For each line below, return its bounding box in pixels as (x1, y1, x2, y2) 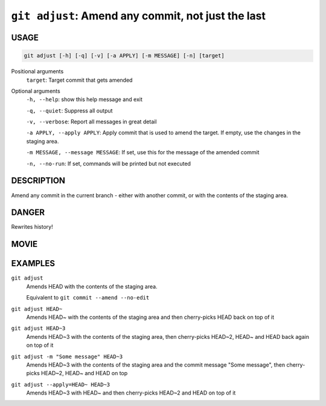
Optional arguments (11, 87, 60, 94)
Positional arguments (11, 68, 64, 75)
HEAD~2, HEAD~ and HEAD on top (40, 370, 128, 377)
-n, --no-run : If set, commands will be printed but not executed (26, 160, 191, 167)
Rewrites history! (11, 223, 54, 231)
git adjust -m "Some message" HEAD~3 (11, 353, 123, 360)
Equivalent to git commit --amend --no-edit (26, 294, 150, 301)
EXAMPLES (11, 258, 56, 269)
